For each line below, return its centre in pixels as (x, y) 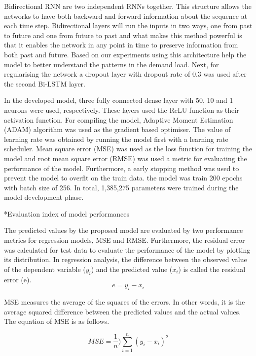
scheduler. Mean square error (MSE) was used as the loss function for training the (128, 149)
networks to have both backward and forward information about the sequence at (126, 16)
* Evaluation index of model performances (67, 213)
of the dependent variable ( (45, 269)
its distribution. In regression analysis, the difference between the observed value (126, 259)
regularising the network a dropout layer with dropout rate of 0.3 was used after (125, 74)
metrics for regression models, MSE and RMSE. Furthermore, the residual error (125, 240)
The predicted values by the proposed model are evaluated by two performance (124, 230)
